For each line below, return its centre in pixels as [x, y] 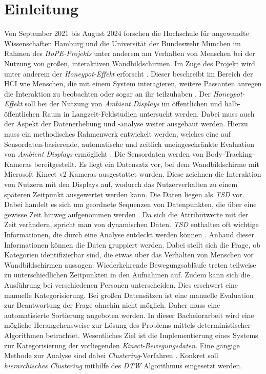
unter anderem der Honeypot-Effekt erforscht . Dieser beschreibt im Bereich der [129, 73]
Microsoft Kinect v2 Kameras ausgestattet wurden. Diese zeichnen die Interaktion [133, 174]
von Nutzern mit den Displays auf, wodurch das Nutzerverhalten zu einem [121, 184]
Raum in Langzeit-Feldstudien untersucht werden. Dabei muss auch [148, 113]
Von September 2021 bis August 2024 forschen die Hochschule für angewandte [127, 33]
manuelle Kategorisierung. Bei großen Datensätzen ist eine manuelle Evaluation [129, 295]
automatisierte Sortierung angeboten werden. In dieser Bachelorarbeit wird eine [129, 315]
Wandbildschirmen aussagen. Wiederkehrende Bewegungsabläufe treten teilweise [130, 264]
